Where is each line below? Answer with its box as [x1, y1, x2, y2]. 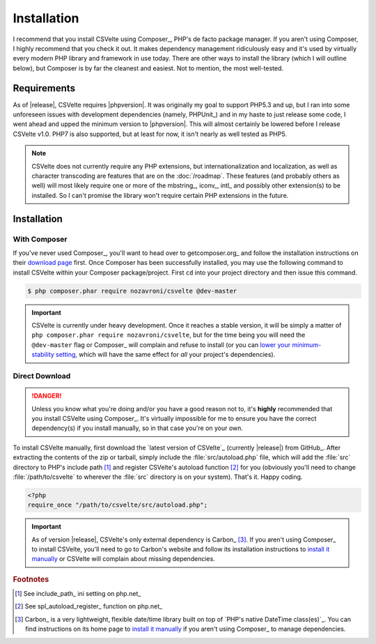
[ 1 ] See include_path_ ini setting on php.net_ [15, 590, 141, 598]
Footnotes [13, 574, 49, 584]
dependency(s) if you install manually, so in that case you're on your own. [31, 424, 244, 432]
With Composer [13, 234, 68, 244]
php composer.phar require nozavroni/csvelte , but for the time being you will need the [31, 331, 306, 339]
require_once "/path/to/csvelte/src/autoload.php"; [27, 501, 208, 509]
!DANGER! [31, 392, 62, 400]
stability [31, 351, 55, 359]
